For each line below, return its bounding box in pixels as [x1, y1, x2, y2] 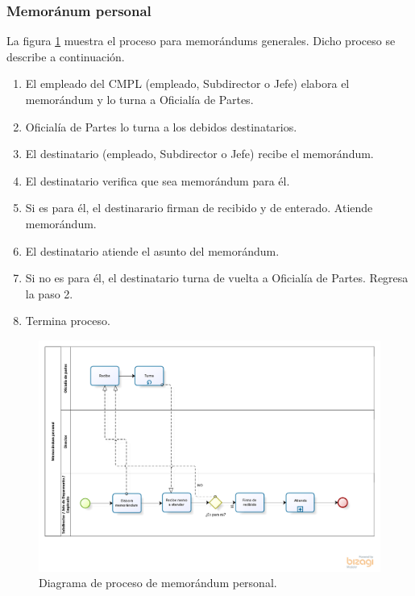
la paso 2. [25, 285, 73, 302]
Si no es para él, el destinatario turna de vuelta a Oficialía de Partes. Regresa [25, 269, 409, 286]
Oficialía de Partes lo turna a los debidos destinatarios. [25, 118, 297, 135]
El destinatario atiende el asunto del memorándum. [25, 242, 280, 259]
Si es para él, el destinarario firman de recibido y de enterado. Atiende [25, 199, 373, 216]
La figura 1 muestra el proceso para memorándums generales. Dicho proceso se [6, 32, 396, 49]
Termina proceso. [25, 312, 110, 329]
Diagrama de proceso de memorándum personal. [39, 574, 277, 591]
